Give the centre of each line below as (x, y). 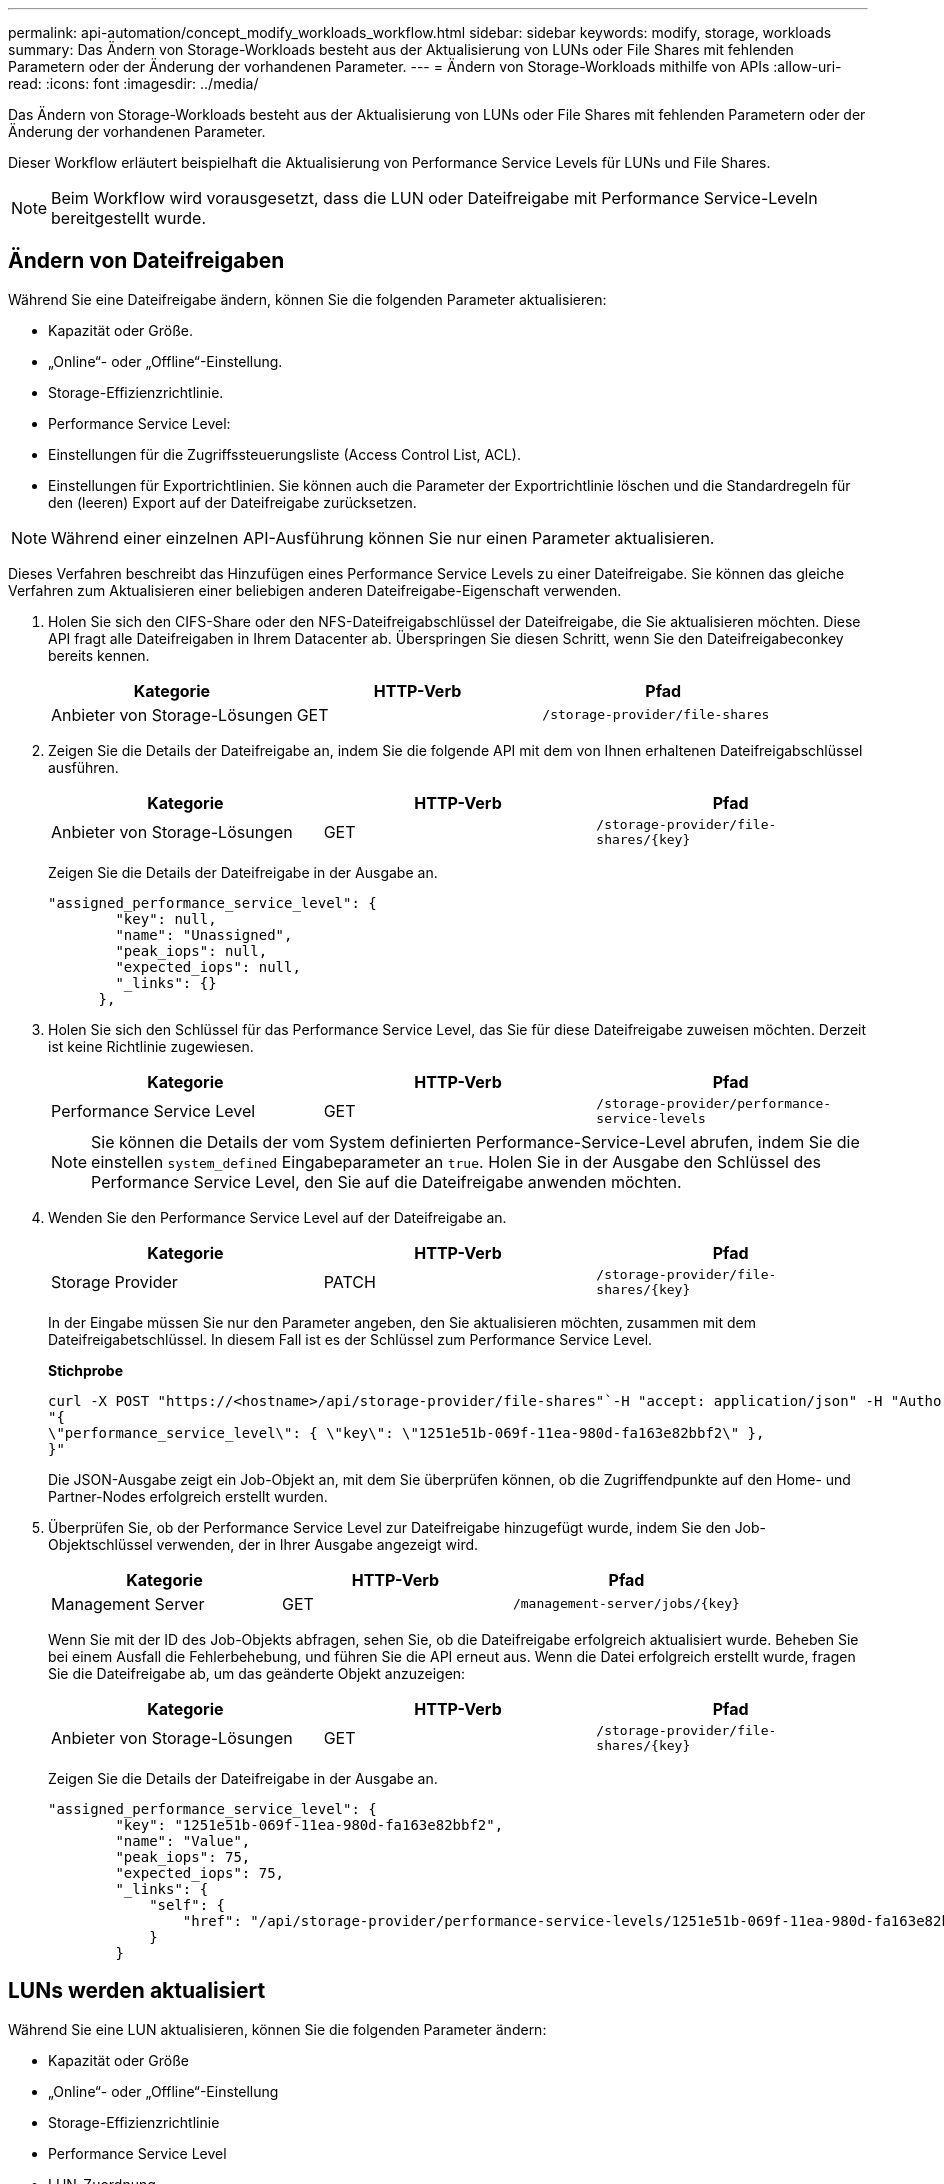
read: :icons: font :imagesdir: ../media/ (133, 83)
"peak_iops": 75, (183, 1856)
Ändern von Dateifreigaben (146, 261)
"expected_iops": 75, (200, 1872)
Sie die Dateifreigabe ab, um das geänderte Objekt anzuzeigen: (257, 1673)
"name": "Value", (183, 1840)
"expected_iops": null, (208, 966)
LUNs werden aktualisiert (137, 1991)
